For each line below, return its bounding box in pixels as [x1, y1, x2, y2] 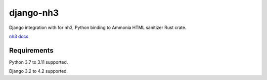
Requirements [9, 46, 54, 54]
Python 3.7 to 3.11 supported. [9, 59, 68, 65]
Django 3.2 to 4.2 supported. [9, 68, 68, 74]
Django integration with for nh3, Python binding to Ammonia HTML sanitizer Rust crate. [9, 25, 186, 30]
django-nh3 [9, 7, 59, 18]
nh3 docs [9, 33, 29, 39]
